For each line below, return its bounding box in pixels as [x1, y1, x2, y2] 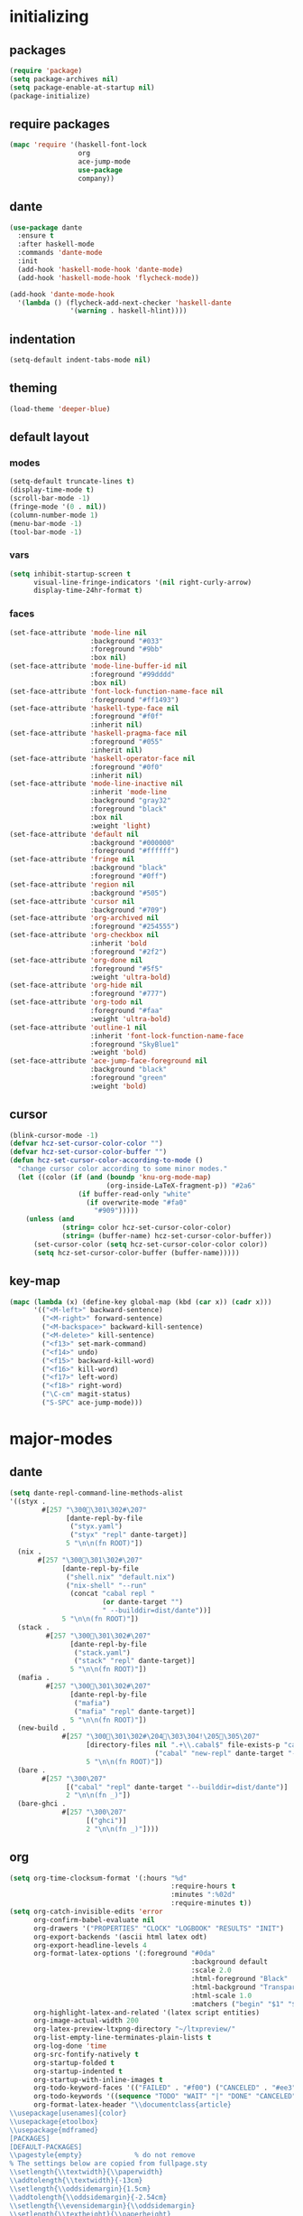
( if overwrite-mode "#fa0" [86, 1197, 188, 1207]
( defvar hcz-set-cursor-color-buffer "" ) [9, 1148, 168, 1157]
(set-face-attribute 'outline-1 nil [9, 1023, 147, 1032]
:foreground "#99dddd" [89, 671, 176, 680]
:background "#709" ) [89, 906, 168, 915]
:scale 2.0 [190, 1966, 232, 1976]
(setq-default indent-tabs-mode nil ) [9, 355, 151, 365]
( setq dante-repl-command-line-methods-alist [9, 1488, 183, 1498]
